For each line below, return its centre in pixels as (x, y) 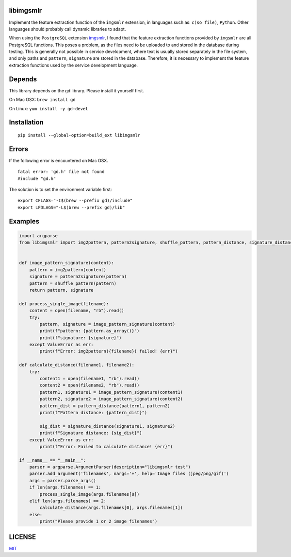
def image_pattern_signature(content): (66, 263)
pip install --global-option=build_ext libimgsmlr (79, 135)
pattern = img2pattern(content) (68, 270)
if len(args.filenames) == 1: (65, 487)
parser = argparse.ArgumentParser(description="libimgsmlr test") (110, 467)
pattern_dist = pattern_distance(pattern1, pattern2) (105, 406)
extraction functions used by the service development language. (73, 65)
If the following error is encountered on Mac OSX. (59, 160)
